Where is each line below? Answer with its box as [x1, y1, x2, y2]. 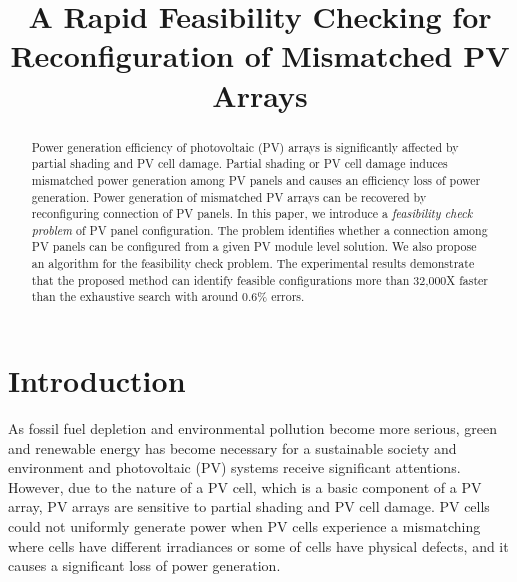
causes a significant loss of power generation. [8, 555, 281, 576]
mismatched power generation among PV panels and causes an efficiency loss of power [31, 171, 481, 188]
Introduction [8, 360, 186, 401]
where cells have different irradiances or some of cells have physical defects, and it [8, 535, 509, 556]
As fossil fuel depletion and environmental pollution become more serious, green [8, 418, 497, 439]
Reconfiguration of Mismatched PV [10, 35, 510, 76]
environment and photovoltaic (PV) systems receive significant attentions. [8, 457, 461, 478]
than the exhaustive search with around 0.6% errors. [31, 288, 305, 305]
